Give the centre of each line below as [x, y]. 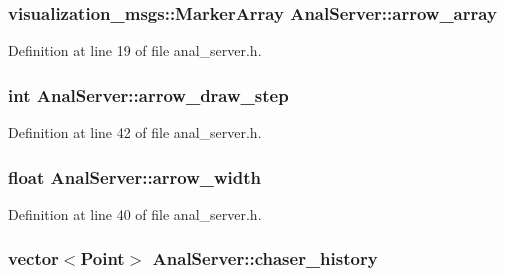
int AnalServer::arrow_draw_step [148, 94]
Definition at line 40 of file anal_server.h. [135, 213]
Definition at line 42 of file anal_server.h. [135, 132]
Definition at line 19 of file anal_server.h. [135, 50]
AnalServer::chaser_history [265, 258]
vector [33, 258]
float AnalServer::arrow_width [135, 176]
